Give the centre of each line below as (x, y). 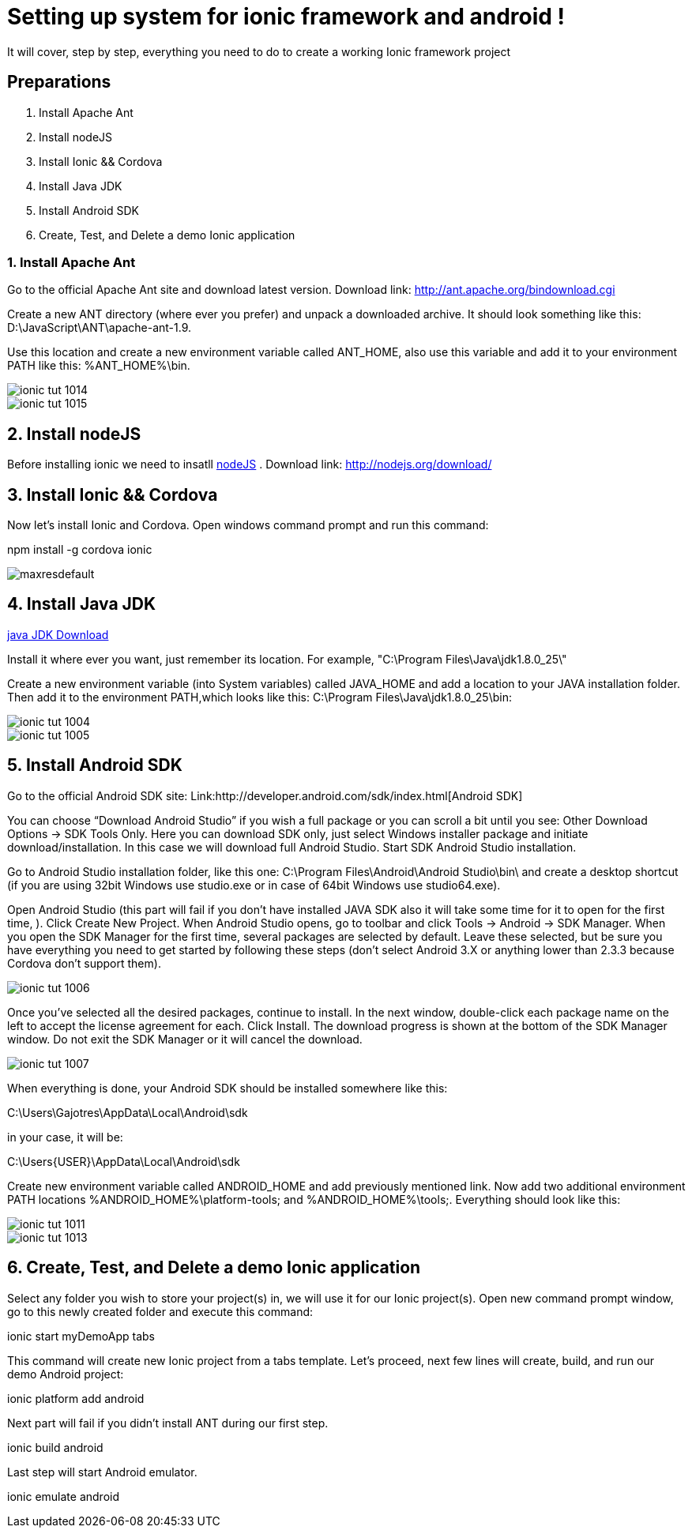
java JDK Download (58, 634)
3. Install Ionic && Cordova (113, 494)
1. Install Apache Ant (71, 262)
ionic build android (55, 1447)
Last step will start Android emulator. (102, 1472)
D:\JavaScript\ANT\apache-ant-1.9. (100, 328)
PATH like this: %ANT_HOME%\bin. (99, 366)
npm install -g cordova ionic (80, 550)
